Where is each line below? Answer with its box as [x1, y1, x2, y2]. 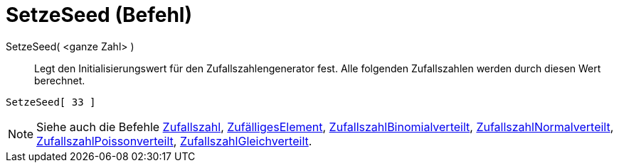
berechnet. [34, 74, 85, 86]
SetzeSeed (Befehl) [6, 3, 192, 27]
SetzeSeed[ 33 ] [6, 96, 96, 108]
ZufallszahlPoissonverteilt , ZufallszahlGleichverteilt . [36, 133, 312, 148]
